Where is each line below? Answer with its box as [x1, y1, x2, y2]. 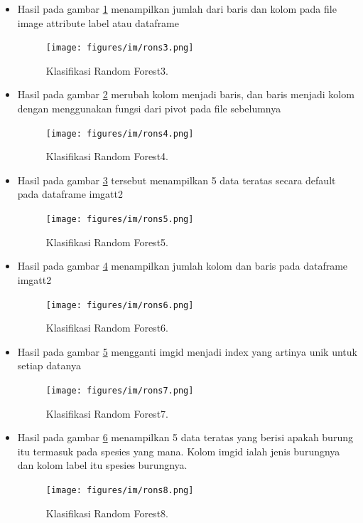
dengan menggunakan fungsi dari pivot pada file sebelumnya [17, 101, 281, 116]
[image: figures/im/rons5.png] [45, 214, 194, 225]
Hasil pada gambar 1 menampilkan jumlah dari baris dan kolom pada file [17, 1, 337, 16]
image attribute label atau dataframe [17, 15, 180, 30]
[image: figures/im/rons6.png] [45, 300, 194, 310]
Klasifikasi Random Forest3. [45, 63, 168, 78]
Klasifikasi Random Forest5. [45, 234, 168, 249]
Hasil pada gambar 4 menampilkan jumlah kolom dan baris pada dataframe [17, 258, 348, 273]
